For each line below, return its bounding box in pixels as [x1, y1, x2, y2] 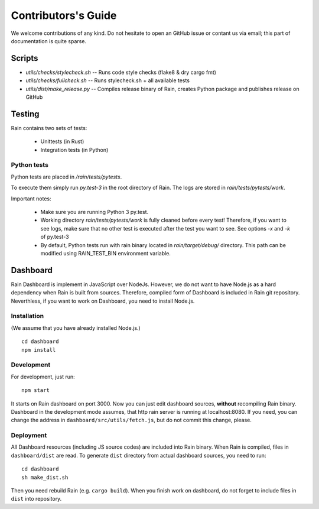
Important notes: [11, 195, 51, 202]
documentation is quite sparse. [11, 37, 87, 44]
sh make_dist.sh [21, 474, 69, 481]
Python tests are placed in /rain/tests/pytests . [11, 173, 122, 180]
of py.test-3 [40, 234, 69, 241]
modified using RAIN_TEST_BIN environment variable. [40, 249, 171, 257]
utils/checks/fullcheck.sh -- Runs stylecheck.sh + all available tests [25, 77, 190, 84]
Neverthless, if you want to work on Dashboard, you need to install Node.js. [11, 297, 195, 304]
